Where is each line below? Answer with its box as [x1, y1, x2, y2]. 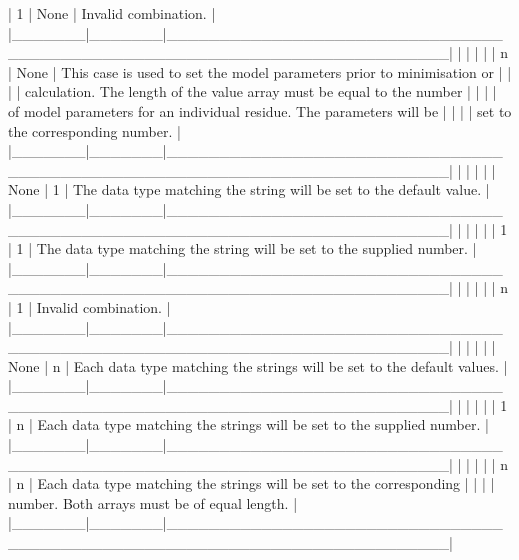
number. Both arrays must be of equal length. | [8, 492, 298, 513]
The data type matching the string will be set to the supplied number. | [36, 238, 477, 259]
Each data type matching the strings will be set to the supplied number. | [37, 414, 489, 435]
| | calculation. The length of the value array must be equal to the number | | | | [8, 81, 497, 102]
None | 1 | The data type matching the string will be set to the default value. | [8, 179, 490, 200]
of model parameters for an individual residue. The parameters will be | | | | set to [8, 100, 512, 121]
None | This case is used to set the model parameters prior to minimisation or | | [16, 61, 512, 82]
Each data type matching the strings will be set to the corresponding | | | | [37, 473, 495, 494]
